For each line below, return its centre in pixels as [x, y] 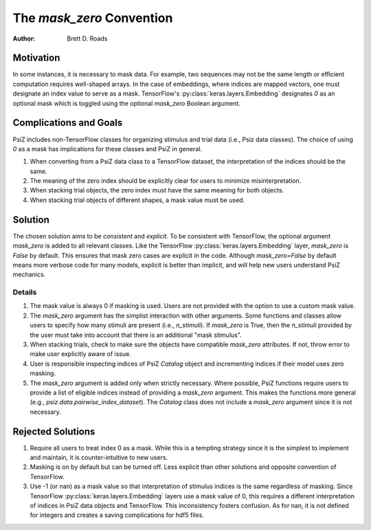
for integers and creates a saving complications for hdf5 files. [117, 515]
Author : [24, 38]
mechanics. [29, 274]
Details [25, 292]
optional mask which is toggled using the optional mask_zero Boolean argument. [126, 103]
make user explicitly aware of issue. [81, 354]
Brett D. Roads [87, 38]
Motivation [36, 58]
